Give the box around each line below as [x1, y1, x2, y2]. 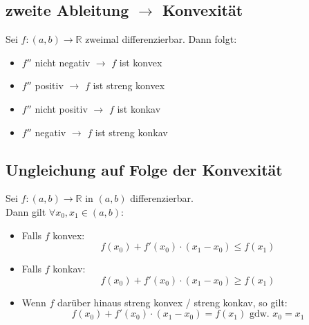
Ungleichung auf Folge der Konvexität [6, 158, 283, 180]
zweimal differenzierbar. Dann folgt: [85, 32, 237, 46]
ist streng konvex [93, 78, 165, 93]
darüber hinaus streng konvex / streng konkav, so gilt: [57, 295, 288, 309]
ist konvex [119, 55, 162, 69]
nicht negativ [35, 55, 91, 69]
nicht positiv [35, 101, 88, 115]
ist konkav [117, 101, 161, 115]
